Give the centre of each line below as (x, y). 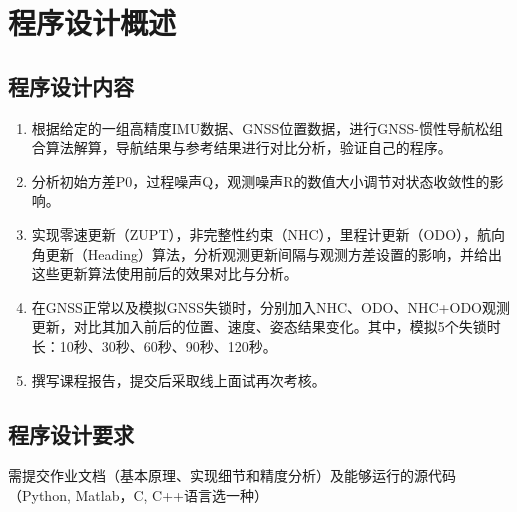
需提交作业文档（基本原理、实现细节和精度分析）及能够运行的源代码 (232, 475)
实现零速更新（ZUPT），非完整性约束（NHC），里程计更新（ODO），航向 (268, 233)
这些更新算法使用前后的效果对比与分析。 (164, 273)
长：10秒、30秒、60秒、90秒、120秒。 (154, 345)
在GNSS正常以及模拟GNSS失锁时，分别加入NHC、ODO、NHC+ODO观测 (270, 306)
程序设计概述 (92, 22)
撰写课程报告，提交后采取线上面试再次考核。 (178, 379)
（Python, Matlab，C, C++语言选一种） (138, 494)
